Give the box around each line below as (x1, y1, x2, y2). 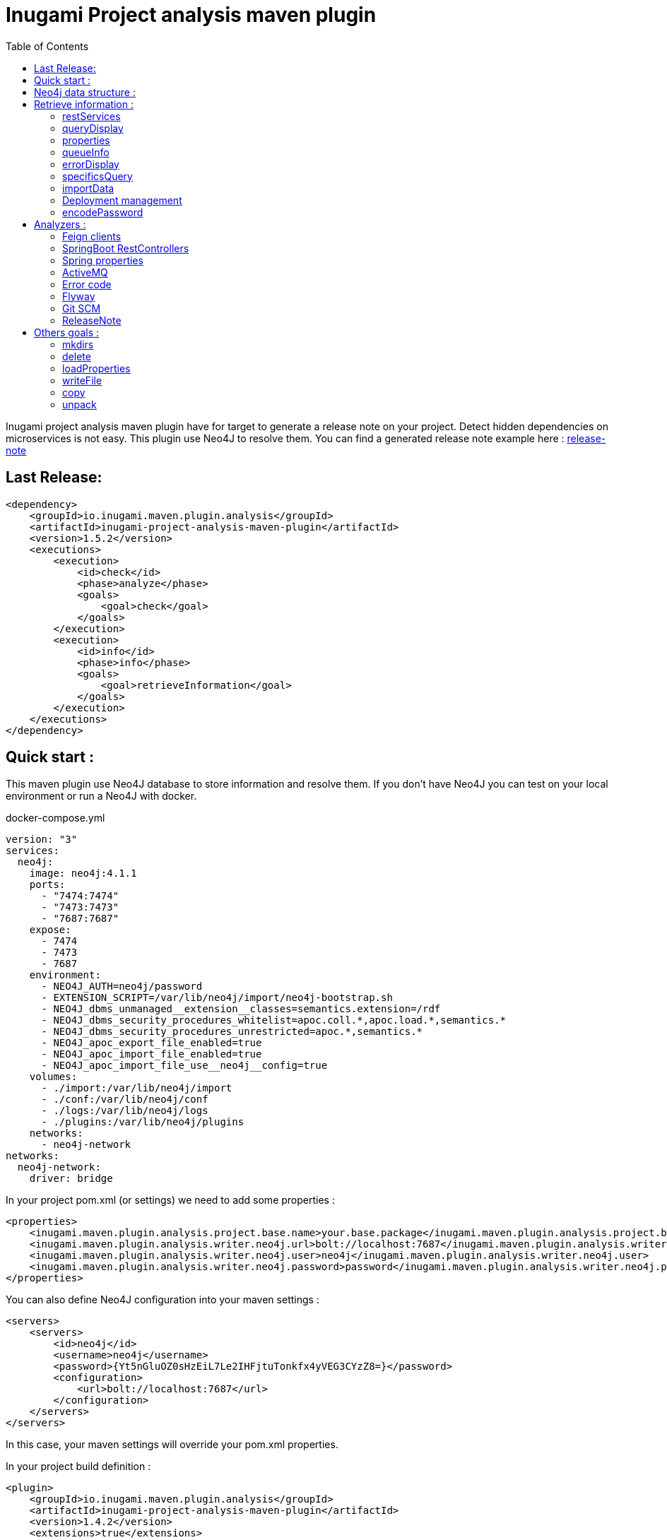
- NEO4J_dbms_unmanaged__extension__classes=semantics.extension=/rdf (41, 1003, 441, 1015)
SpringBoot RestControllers (62, 242, 189, 254)
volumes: (29, 1071, 78, 1083)
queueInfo (62, 146, 110, 158)
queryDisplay (62, 122, 124, 134)
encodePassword (62, 206, 143, 218)
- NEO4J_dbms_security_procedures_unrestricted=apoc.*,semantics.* (41, 1026, 423, 1038)
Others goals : (34, 326, 100, 338)
